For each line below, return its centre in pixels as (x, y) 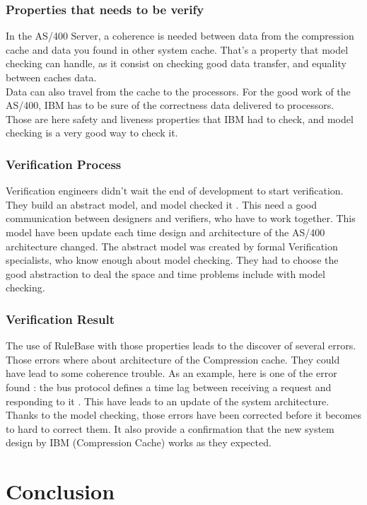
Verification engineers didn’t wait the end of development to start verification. (175, 191)
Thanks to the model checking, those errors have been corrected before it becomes (183, 415)
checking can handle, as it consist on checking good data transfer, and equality (176, 63)
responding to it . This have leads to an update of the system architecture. (168, 401)
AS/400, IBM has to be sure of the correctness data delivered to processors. (170, 105)
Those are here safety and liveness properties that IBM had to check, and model (180, 118)
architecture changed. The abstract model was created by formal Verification (172, 246)
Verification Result (60, 319)
